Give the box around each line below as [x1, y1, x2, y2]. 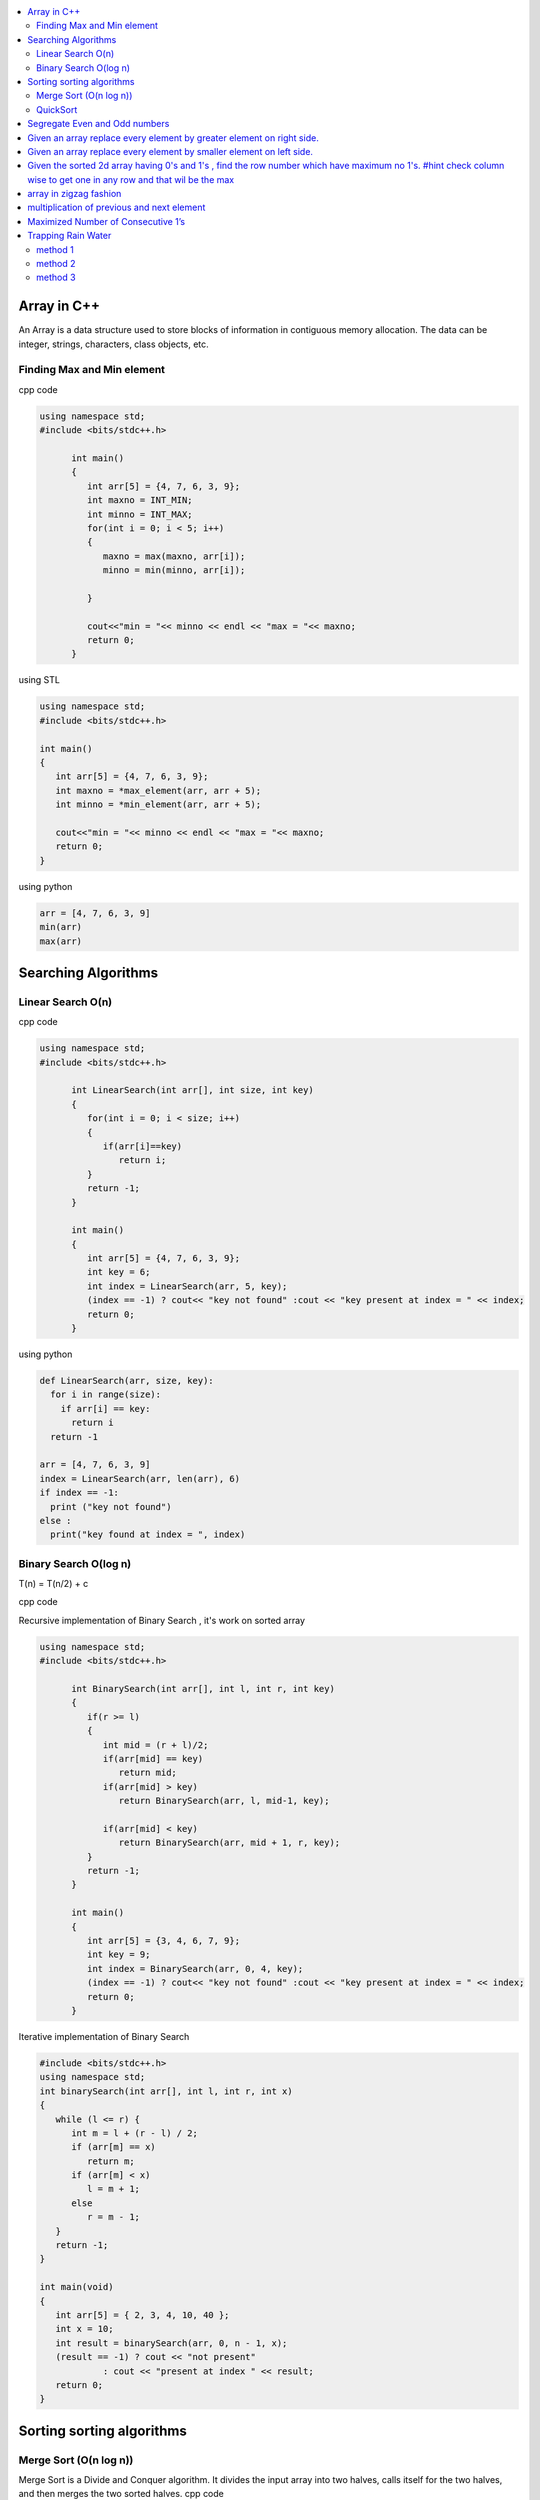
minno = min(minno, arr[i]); [102, 565, 246, 576]
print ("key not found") [50, 1501, 172, 1512]
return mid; [118, 1767, 177, 1779]
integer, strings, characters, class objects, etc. [18, 338, 209, 350]
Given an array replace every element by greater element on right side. [27, 131, 319, 144]
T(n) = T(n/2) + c [18, 1578, 89, 1590]
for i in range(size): [50, 1389, 162, 1400]
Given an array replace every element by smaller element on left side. [27, 145, 314, 157]
